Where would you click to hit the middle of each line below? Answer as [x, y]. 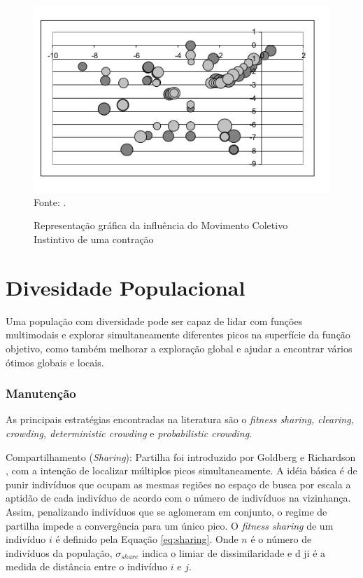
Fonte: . [50, 201]
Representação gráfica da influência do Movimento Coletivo [161, 225]
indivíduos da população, [59, 552]
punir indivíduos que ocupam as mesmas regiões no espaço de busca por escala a [178, 484]
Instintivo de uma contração [94, 239]
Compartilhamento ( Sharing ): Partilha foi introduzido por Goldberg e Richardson [181, 456]
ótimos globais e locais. [55, 362]
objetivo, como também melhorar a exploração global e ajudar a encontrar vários [179, 348]
